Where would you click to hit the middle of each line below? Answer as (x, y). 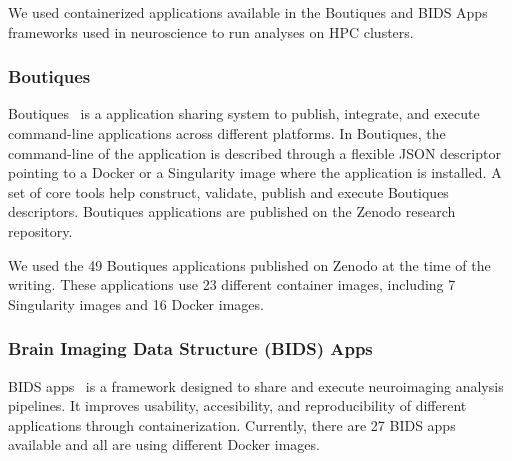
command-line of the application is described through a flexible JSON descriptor (254, 152)
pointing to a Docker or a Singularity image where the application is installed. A (255, 172)
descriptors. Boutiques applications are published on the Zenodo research (232, 211)
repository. (40, 230)
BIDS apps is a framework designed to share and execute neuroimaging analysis (256, 385)
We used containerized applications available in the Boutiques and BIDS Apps (248, 12)
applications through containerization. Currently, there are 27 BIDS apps (232, 424)
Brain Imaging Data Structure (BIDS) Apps (190, 348)
